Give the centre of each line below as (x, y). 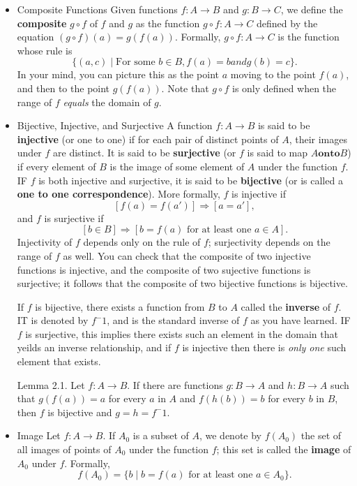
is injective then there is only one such (264, 347)
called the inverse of (286, 306)
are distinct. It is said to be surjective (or (145, 153)
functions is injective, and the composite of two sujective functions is (164, 269)
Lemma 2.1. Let (51, 384)
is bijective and (80, 412)
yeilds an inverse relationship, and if (94, 347)
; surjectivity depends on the (269, 242)
